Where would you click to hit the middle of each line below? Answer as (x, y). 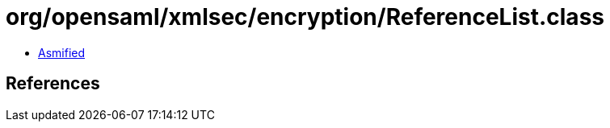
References (53, 84)
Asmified (62, 52)
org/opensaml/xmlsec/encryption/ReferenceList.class (305, 17)
